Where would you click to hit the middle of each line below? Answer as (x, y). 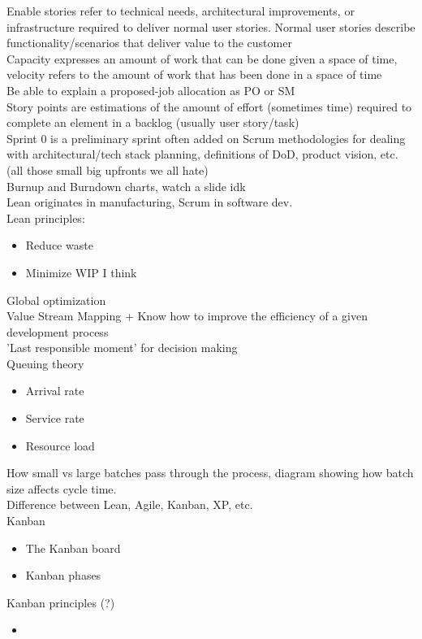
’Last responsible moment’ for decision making (122, 348)
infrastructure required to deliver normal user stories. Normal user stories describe (211, 26)
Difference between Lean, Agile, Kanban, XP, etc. (130, 504)
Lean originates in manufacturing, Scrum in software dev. (150, 202)
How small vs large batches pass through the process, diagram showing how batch (210, 473)
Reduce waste (59, 245)
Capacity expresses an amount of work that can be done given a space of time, (202, 58)
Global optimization (56, 300)
